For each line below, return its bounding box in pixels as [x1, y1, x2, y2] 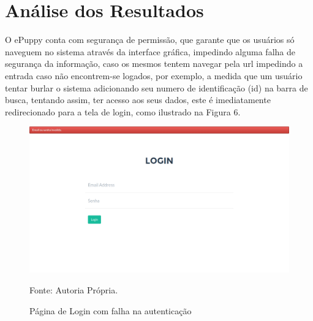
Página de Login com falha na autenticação [29, 304, 192, 317]
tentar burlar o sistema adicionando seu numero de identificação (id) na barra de [5, 81, 308, 94]
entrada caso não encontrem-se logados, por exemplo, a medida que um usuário [5, 69, 303, 82]
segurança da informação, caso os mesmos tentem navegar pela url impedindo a [5, 57, 303, 70]
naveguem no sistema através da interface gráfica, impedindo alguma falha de [5, 45, 295, 58]
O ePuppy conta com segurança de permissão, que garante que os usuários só [5, 33, 295, 46]
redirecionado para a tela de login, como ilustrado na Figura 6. [5, 105, 241, 118]
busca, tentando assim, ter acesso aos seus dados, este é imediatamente [5, 93, 271, 106]
